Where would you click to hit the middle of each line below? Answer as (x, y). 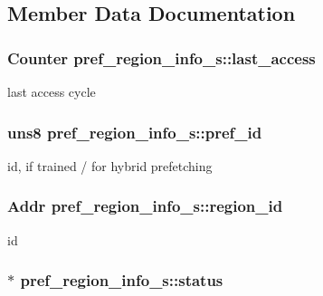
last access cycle (52, 91)
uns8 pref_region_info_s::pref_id (135, 132)
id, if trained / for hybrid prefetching (110, 165)
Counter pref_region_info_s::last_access (161, 57)
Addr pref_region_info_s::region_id (145, 206)
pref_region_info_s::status (122, 280)
